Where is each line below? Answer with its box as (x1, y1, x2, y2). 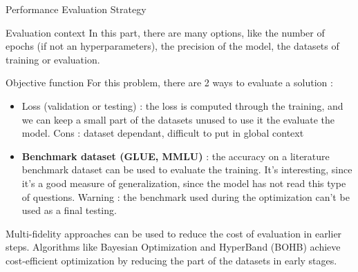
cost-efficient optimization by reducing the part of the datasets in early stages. (6, 253, 337, 267)
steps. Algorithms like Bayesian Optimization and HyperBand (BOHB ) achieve (6, 240, 341, 254)
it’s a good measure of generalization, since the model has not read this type (21, 175, 346, 190)
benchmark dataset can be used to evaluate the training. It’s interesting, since (21, 162, 352, 177)
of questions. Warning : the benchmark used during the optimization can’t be (21, 189, 350, 204)
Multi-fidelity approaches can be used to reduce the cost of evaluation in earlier (6, 226, 342, 240)
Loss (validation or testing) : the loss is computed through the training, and (21, 98, 343, 113)
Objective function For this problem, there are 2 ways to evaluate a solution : (6, 75, 333, 90)
